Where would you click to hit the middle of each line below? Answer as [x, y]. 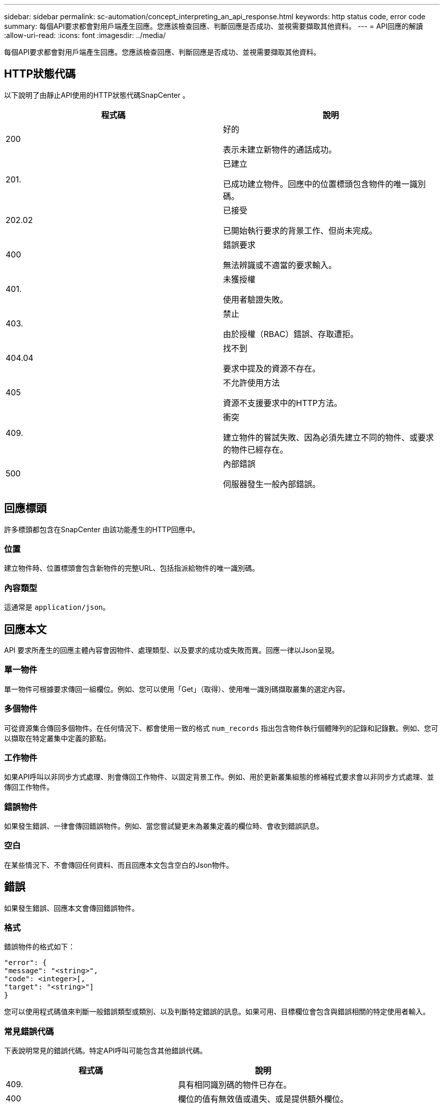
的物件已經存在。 [256, 449]
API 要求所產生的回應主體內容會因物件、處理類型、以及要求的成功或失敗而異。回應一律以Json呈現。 [172, 650]
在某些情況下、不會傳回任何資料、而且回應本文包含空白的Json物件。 [119, 865]
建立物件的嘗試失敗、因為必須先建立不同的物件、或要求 [329, 437]
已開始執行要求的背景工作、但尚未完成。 [300, 230]
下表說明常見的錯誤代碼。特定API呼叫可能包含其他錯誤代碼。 [106, 1051]
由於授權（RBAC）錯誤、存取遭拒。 [291, 334]
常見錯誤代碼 [29, 1031]
